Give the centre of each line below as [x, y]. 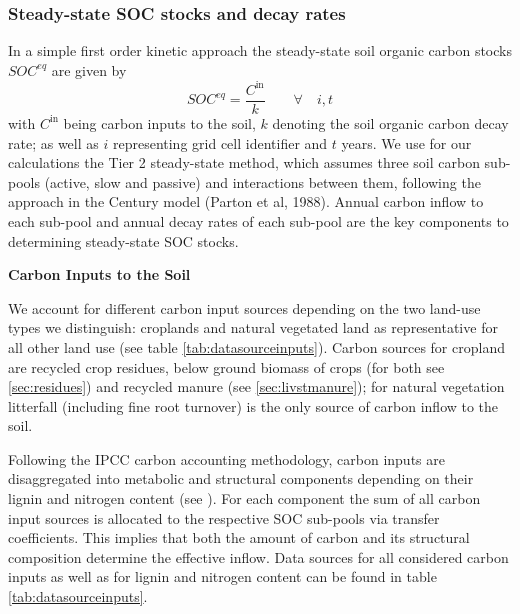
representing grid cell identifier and [220, 142]
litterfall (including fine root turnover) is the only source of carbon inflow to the [253, 405]
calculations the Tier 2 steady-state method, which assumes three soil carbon [244, 162]
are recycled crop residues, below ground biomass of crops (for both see [226, 366]
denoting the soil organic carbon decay [390, 122]
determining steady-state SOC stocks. [123, 240]
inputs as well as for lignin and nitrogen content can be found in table [222, 576]
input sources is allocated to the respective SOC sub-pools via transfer [224, 517]
